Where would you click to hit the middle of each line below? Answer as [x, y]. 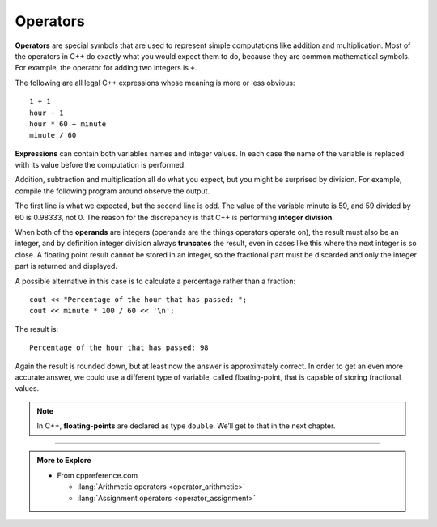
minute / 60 [53, 135]
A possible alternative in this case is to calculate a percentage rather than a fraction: [155, 281]
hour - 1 [47, 113]
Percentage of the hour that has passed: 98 [119, 348]
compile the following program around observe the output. [112, 191]
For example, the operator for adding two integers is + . [106, 68]
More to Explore [64, 461]
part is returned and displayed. [66, 266]
